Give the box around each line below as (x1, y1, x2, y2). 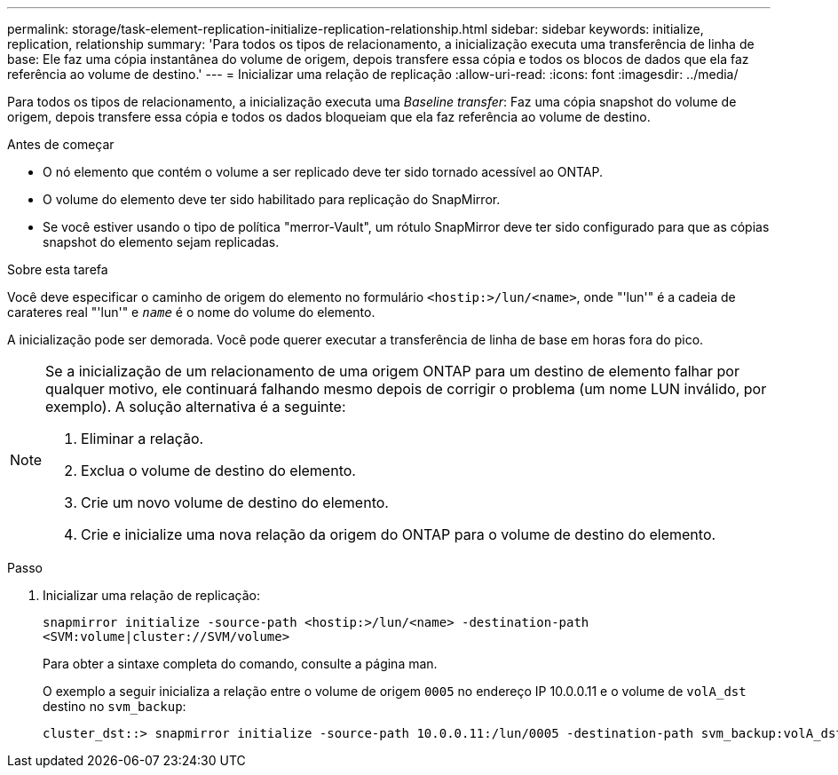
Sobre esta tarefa (7, 262, 108, 277)
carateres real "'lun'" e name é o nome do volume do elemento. (7, 304, 376, 320)
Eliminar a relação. (81, 430, 204, 447)
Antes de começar (7, 137, 115, 152)
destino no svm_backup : (43, 699, 186, 714)
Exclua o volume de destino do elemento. (81, 462, 356, 479)
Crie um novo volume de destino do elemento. (81, 494, 389, 511)
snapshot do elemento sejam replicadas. (43, 234, 280, 249)
